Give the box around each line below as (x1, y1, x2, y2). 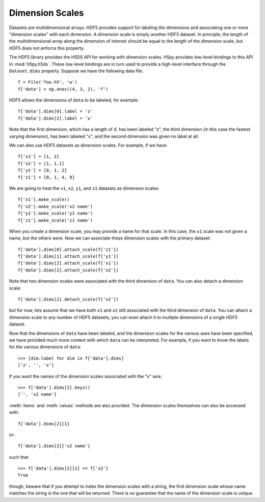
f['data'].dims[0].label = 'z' (18, 109, 93, 114)
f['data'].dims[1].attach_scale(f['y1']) (18, 254, 119, 259)
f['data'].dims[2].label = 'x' (18, 116, 93, 121)
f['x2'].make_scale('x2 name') (18, 204, 93, 209)
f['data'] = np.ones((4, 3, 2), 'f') (18, 86, 109, 92)
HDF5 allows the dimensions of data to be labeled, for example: (9, 97, 139, 103)
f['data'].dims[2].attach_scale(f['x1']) (18, 261, 119, 266)
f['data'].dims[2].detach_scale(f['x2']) (18, 296, 119, 302)
